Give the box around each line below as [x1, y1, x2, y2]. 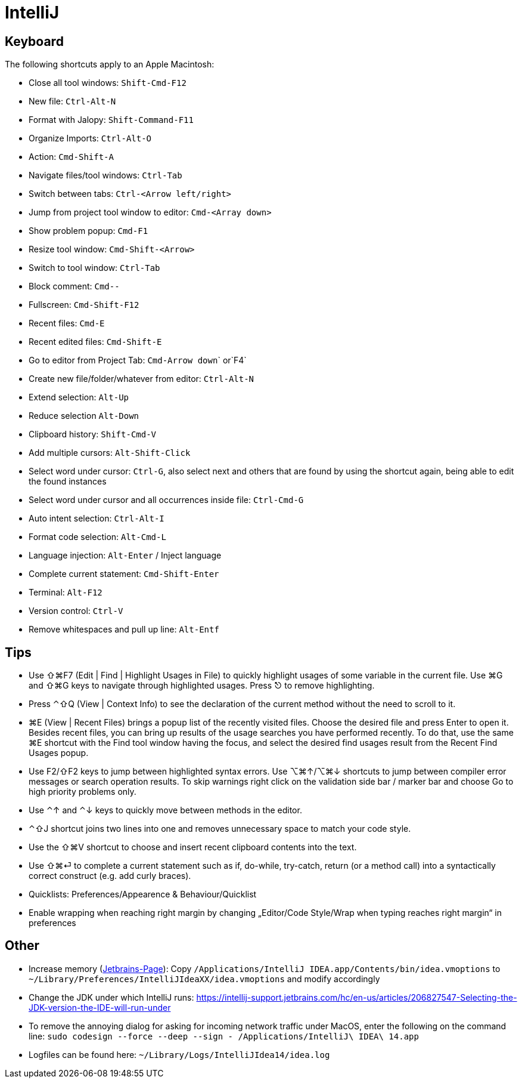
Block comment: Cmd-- [29, 281, 120, 292]
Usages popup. [29, 748, 89, 758]
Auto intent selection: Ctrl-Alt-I [29, 513, 164, 524]
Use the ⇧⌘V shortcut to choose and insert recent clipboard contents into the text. [29, 842, 357, 853]
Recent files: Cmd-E [29, 318, 105, 329]
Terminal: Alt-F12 [29, 587, 102, 598]
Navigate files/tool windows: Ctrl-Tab [29, 170, 182, 181]
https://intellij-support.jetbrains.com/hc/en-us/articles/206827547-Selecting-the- [196, 992, 517, 1002]
